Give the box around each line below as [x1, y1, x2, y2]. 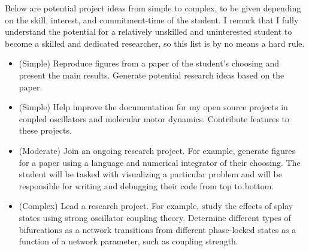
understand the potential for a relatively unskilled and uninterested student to [5, 25, 292, 38]
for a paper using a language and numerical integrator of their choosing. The [19, 156, 301, 168]
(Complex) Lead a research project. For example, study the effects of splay [19, 199, 293, 212]
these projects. [19, 124, 72, 137]
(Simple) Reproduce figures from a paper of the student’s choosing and [19, 57, 280, 69]
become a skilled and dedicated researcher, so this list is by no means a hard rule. [5, 37, 305, 49]
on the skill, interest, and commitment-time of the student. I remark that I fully [5, 13, 299, 26]
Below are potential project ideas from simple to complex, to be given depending [5, 2, 301, 14]
